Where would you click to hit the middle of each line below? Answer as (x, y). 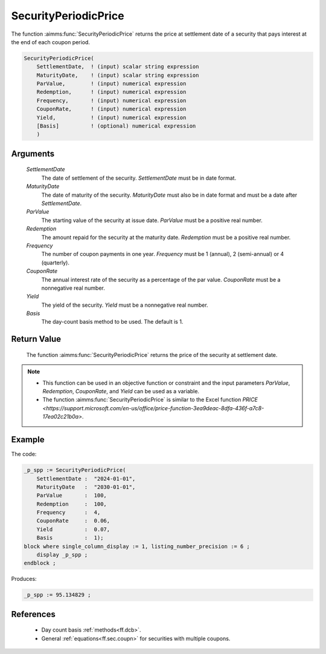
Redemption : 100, (72, 504)
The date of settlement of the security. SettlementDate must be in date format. (139, 178)
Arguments (33, 153)
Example (28, 440)
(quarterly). (55, 263)
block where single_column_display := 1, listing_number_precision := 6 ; (137, 546)
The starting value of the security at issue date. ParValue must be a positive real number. (152, 220)
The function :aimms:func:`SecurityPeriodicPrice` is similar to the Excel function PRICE (150, 400)
